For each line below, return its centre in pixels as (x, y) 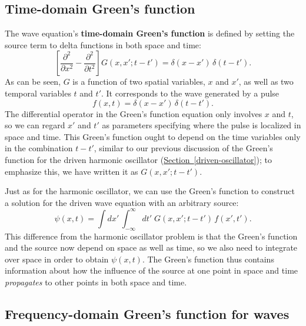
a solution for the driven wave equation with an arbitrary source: (122, 202)
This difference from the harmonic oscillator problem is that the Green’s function (151, 236)
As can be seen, (33, 81)
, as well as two (266, 81)
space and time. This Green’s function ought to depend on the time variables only (153, 136)
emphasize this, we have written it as (71, 171)
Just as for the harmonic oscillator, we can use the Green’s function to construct (150, 191)
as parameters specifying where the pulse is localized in (202, 125)
